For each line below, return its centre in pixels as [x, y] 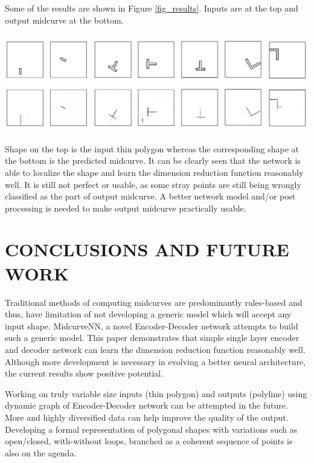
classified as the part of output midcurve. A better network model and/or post [150, 196]
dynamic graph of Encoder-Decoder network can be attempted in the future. [146, 405]
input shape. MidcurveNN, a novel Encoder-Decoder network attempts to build [152, 325]
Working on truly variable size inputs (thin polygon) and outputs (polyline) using [156, 393]
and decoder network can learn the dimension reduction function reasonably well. [155, 349]
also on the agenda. [41, 452]
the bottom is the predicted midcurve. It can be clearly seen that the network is [153, 160]
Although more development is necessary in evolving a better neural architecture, [155, 361]
